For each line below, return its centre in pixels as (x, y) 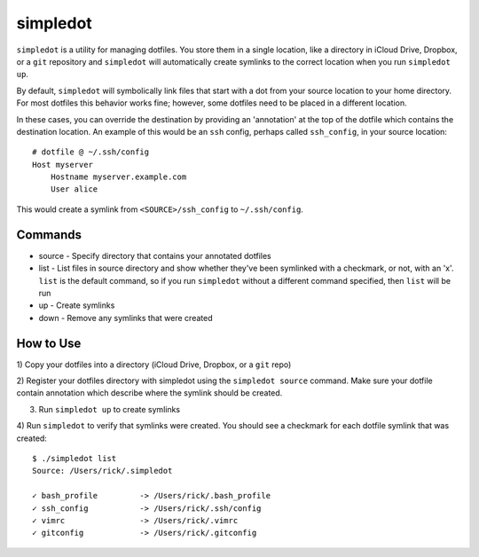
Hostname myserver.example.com (118, 177)
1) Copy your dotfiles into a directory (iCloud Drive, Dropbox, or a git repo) (154, 365)
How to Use (49, 343)
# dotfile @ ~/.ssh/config (91, 152)
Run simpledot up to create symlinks (110, 409)
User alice (74, 189)
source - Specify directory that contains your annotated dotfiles (155, 255)
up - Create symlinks (77, 305)
